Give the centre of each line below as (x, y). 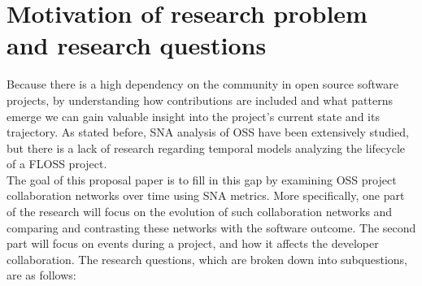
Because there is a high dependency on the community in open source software (203, 84)
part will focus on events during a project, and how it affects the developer (193, 243)
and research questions (137, 45)
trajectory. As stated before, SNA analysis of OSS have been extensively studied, (208, 132)
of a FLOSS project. (57, 164)
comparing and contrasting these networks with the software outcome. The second (211, 227)
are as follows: (41, 275)
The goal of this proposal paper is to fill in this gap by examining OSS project (202, 179)
